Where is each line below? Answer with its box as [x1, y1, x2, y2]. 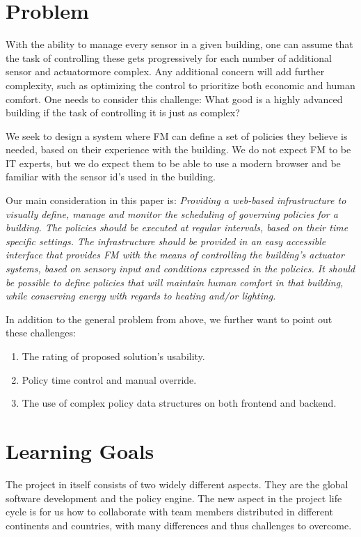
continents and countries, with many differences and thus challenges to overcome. [6, 517, 352, 532]
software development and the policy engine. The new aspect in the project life [6, 490, 342, 505]
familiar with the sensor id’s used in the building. [6, 169, 216, 184]
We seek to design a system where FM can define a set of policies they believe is [6, 128, 348, 143]
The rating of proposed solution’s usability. [22, 349, 205, 363]
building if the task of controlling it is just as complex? [6, 105, 240, 120]
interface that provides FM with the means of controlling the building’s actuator [6, 247, 344, 262]
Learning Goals [6, 436, 154, 465]
